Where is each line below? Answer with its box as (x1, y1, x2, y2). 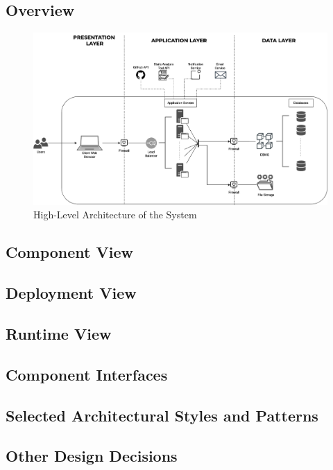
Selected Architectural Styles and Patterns (6, 404, 318, 426)
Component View (6, 241, 133, 263)
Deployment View (6, 282, 137, 304)
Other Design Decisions (6, 445, 178, 467)
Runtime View (6, 323, 112, 345)
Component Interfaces (6, 363, 168, 385)
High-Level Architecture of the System (33, 207, 197, 222)
